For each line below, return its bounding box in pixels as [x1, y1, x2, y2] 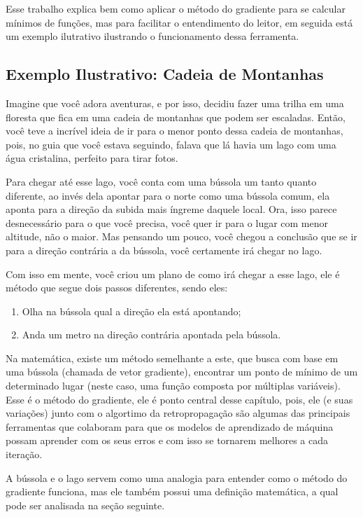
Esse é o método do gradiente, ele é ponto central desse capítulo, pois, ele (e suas [6, 392, 353, 406]
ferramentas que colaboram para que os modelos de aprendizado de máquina [6, 419, 334, 434]
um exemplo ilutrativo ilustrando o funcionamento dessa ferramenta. [6, 29, 299, 43]
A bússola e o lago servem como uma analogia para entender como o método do [6, 470, 348, 485]
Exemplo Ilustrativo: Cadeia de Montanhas [6, 63, 324, 85]
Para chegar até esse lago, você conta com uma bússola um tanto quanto [6, 174, 317, 188]
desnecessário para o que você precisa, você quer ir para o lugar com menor [6, 215, 329, 230]
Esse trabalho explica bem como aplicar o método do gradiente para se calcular [6, 1, 346, 15]
